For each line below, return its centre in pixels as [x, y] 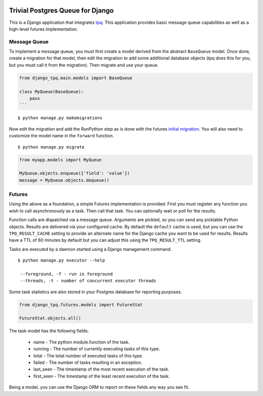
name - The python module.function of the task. [82, 342]
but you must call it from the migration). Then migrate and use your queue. [84, 65]
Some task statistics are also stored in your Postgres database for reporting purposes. [95, 292]
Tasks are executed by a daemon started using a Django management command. [90, 249]
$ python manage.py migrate [51, 147]
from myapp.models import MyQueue [60, 160]
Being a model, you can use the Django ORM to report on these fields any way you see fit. [99, 387]
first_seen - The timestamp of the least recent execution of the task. [102, 376]
